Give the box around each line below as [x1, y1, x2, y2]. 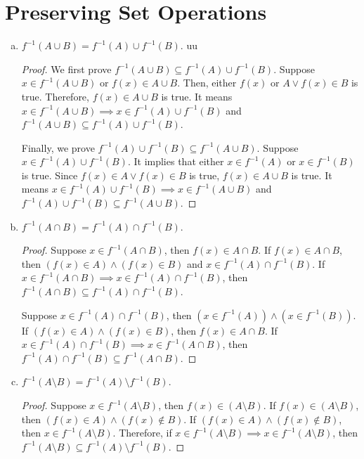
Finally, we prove [21, 140, 95, 155]
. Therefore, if [112, 425, 172, 440]
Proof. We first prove [21, 61, 112, 76]
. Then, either [177, 75, 237, 90]
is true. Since [21, 167, 78, 182]
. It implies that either [127, 154, 224, 169]
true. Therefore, [21, 89, 89, 103]
